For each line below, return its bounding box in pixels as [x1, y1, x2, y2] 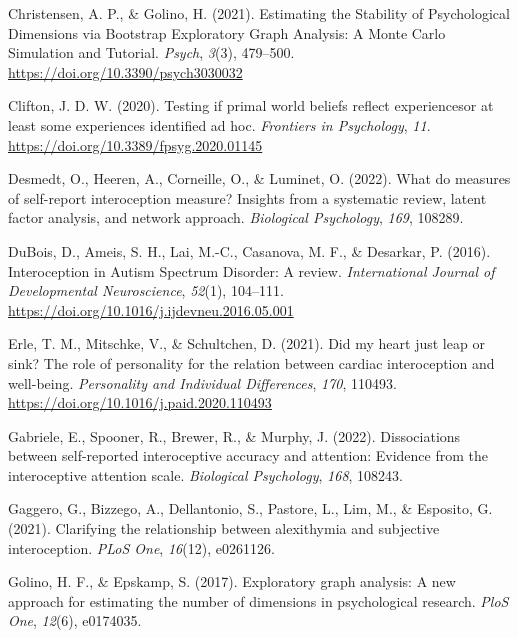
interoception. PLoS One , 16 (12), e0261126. [8, 537, 275, 558]
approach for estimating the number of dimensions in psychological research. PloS [8, 590, 509, 611]
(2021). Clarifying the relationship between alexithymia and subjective [8, 518, 440, 539]
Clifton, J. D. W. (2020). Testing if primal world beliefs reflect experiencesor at [8, 95, 494, 116]
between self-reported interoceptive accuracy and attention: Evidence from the [8, 445, 488, 466]
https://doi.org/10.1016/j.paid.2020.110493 [8, 392, 272, 413]
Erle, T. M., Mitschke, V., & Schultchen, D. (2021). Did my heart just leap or [8, 333, 485, 354]
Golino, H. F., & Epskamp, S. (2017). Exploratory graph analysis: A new [8, 571, 456, 592]
